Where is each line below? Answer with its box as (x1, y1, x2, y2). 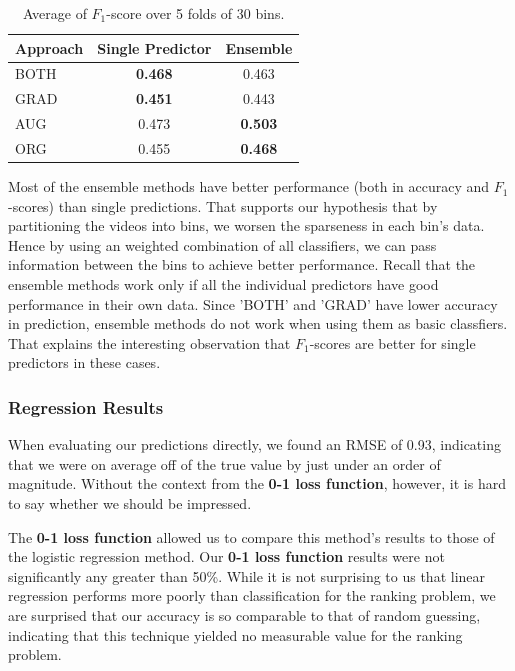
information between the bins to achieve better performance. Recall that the (8, 254, 476, 275)
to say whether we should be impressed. (8, 493, 252, 513)
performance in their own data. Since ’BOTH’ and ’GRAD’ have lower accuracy (8, 293, 498, 314)
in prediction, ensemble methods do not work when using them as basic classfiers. (8, 313, 508, 334)
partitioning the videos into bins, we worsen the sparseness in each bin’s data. (8, 215, 485, 236)
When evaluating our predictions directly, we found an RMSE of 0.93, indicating (8, 434, 501, 455)
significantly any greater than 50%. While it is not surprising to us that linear (8, 565, 486, 586)
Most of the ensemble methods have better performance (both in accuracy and (8, 176, 490, 197)
